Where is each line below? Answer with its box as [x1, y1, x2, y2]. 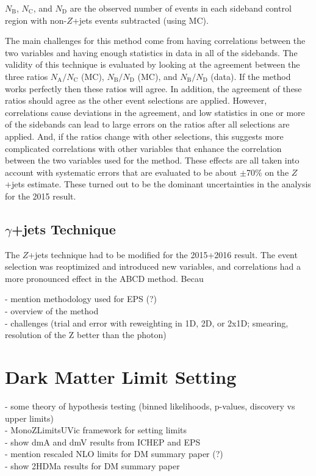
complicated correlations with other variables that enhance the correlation [5, 142, 282, 154]
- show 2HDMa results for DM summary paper [5, 459, 180, 472]
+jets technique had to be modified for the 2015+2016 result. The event [28, 248, 298, 261]
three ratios [5, 70, 48, 82]
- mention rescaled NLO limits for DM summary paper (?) [5, 447, 223, 460]
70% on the [246, 165, 289, 178]
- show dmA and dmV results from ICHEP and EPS [5, 435, 201, 448]
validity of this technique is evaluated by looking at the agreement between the [5, 58, 300, 71]
